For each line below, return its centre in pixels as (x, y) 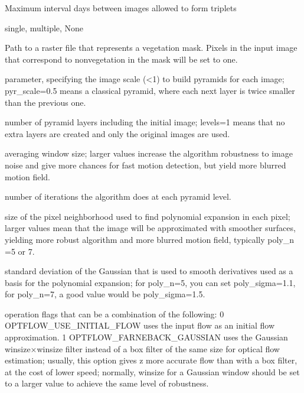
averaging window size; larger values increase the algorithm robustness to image (149, 153)
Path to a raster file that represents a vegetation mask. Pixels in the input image (151, 48)
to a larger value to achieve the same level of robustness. (107, 383)
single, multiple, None (44, 27)
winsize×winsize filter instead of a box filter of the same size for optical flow (142, 348)
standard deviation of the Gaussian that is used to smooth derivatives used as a (149, 271)
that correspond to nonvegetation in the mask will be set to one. (121, 59)
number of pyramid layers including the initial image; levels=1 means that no (145, 122)
